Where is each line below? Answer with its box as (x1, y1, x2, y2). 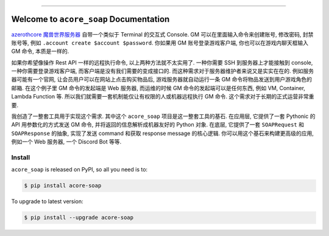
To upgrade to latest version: (11, 198, 83, 205)
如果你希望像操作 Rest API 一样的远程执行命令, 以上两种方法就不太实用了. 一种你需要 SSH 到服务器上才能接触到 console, (11, 58, 313, 66)
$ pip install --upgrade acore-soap (24, 214, 134, 221)
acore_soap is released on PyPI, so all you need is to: (11, 166, 148, 173)
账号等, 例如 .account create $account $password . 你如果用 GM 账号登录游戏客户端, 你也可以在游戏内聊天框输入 (11, 39, 309, 46)
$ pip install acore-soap (24, 182, 102, 189)
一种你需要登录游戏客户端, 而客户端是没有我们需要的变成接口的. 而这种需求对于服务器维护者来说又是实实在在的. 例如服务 (11, 68, 314, 75)
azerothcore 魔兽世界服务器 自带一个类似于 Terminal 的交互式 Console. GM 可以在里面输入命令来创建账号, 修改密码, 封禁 (11, 30, 314, 38)
